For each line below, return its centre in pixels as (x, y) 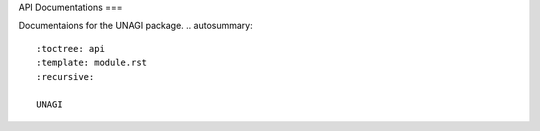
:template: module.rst (92, 63)
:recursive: (65, 76)
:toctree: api (70, 48)
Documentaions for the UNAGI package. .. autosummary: (136, 26)
